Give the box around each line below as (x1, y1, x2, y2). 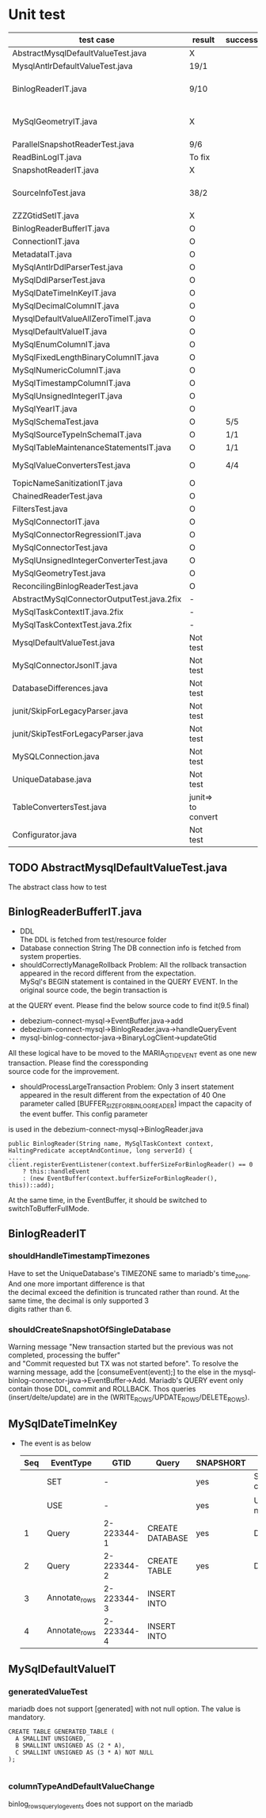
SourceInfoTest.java (12, 187, 85, 198)
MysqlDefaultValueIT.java (12, 326, 108, 337)
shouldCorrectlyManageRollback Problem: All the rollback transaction (19, 960, 247, 969)
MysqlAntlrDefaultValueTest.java (12, 60, 133, 71)
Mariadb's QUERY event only (149, 1375, 244, 1385)
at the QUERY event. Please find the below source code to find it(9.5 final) (8, 1000, 249, 1010)
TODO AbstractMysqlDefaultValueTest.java (8, 861, 228, 875)
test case (78, 34, 115, 45)
